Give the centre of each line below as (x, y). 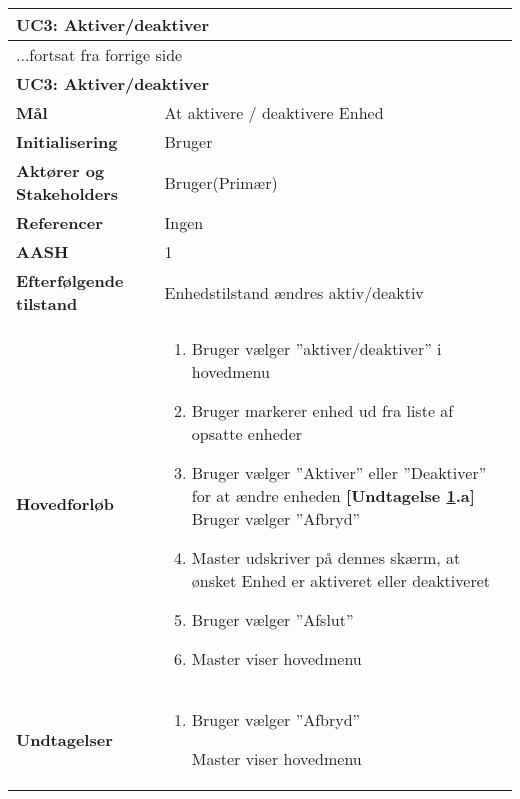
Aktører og (60, 170)
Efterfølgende (70, 280)
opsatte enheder (247, 433)
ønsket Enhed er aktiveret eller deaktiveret (340, 580)
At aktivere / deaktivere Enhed (274, 112)
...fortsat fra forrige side (99, 54)
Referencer (59, 222)
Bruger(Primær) (221, 182)
